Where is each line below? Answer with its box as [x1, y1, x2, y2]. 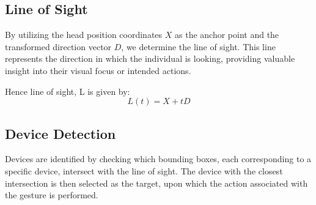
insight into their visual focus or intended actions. [5, 64, 191, 76]
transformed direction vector [5, 40, 112, 53]
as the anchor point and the [175, 28, 279, 41]
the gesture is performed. [5, 188, 98, 201]
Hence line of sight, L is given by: [5, 84, 130, 97]
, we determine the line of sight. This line [121, 40, 276, 53]
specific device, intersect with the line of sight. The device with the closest [5, 164, 283, 177]
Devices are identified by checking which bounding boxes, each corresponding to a [5, 152, 312, 165]
